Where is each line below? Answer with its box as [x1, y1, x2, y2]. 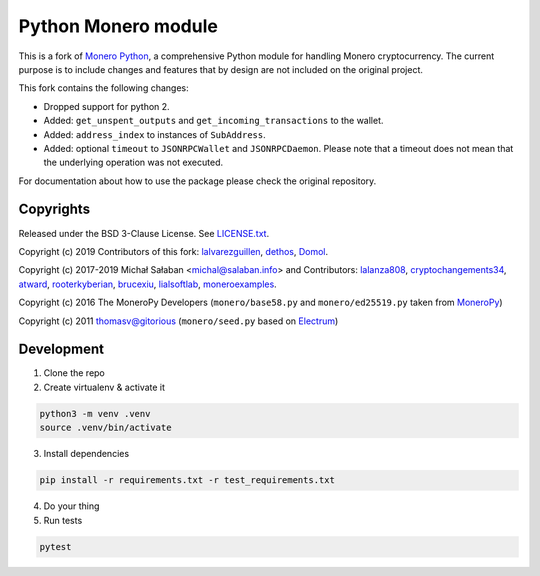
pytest [39, 541, 72, 552]
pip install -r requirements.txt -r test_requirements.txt [39, 475, 335, 486]
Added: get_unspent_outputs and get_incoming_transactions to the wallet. [43, 115, 384, 127]
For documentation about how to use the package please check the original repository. [18, 175, 377, 187]
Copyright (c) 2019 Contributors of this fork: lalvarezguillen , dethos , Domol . [18, 245, 329, 257]
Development [18, 341, 105, 358]
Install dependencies [43, 448, 130, 460]
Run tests [43, 514, 83, 526]
